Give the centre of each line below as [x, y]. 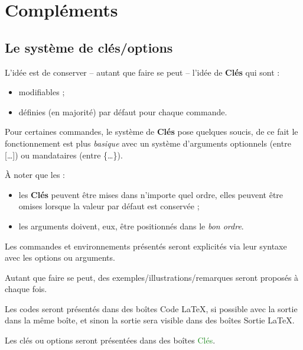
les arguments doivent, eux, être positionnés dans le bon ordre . [131, 226]
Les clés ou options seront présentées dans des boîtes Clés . [110, 340]
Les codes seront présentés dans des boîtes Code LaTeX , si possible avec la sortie [151, 308]
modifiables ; [42, 92]
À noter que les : [35, 175]
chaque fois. [26, 289]
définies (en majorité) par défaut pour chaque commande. [123, 111]
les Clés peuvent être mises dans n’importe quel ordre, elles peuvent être [151, 194]
